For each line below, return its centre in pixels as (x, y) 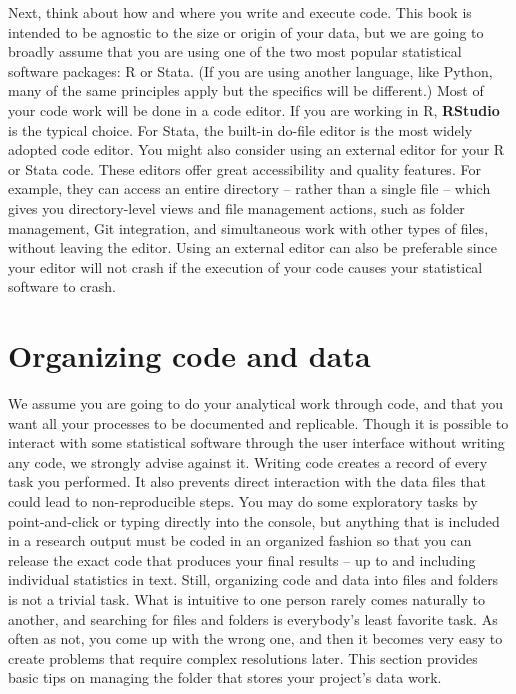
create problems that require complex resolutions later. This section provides (243, 657)
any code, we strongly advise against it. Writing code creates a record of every (248, 461)
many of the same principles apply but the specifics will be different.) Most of (246, 90)
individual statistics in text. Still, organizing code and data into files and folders (253, 579)
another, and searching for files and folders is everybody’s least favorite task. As (253, 618)
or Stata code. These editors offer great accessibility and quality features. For (244, 168)
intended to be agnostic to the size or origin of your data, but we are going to (246, 31)
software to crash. (62, 286)
